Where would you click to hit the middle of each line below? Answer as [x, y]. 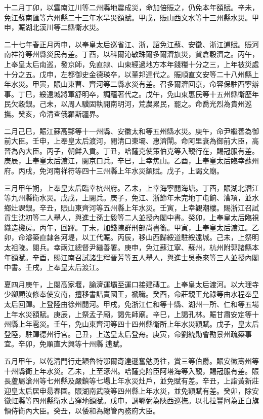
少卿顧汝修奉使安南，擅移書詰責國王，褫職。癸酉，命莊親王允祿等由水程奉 [128, 294]
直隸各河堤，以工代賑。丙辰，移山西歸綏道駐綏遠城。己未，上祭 [145, 237]
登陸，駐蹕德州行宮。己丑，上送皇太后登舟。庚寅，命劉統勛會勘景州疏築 [124, 334]
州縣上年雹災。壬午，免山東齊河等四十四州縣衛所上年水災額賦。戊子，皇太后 [131, 324]
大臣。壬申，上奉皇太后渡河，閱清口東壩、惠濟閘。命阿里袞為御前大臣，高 [135, 141]
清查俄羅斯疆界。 [75, 113]
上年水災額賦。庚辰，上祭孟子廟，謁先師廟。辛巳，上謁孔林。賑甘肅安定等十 [131, 314]
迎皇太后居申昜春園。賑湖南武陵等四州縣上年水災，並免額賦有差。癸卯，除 [128, 390]
